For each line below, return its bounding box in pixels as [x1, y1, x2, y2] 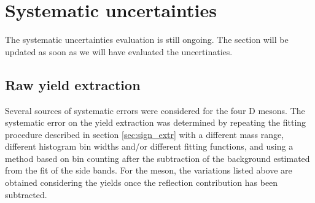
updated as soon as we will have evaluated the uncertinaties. [5, 45, 233, 58]
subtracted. [5, 188, 47, 201]
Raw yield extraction [5, 75, 141, 94]
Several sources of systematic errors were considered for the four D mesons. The [5, 104, 305, 117]
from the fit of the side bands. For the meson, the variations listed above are [5, 164, 292, 177]
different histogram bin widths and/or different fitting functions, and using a [5, 140, 294, 153]
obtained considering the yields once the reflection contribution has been [5, 176, 278, 189]
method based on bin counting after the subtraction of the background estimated [5, 151, 310, 164]
